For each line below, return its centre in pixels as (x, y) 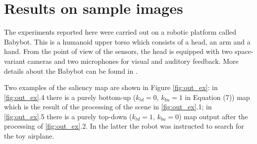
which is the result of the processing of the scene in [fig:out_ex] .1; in (108, 107)
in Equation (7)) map (217, 97)
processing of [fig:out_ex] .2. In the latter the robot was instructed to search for (124, 126)
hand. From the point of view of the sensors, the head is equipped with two (118, 51)
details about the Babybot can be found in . (71, 71)
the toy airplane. (29, 136)
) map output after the (213, 116)
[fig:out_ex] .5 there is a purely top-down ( (68, 116)
